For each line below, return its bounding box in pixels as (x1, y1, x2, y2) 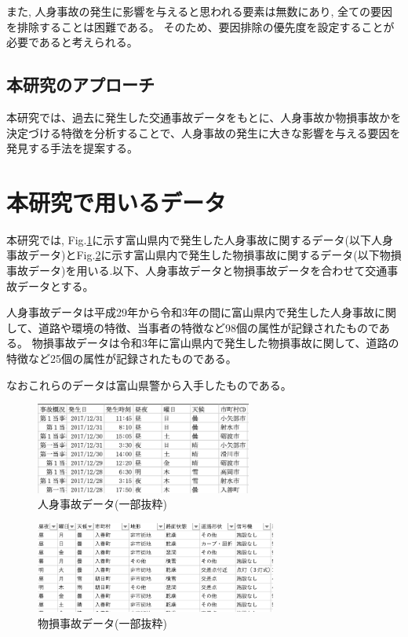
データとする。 (16, 277, 94, 294)
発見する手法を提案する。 (6, 140, 138, 156)
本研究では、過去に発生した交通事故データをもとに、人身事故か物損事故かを (6, 108, 402, 125)
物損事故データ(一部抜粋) (38, 614, 167, 631)
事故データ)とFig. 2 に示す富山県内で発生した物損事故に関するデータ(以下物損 (6, 247, 402, 263)
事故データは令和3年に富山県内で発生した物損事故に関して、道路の (53, 335, 399, 351)
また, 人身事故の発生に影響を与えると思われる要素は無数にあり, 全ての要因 (6, 3, 392, 19)
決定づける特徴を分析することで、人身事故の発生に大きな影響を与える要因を (6, 124, 401, 141)
